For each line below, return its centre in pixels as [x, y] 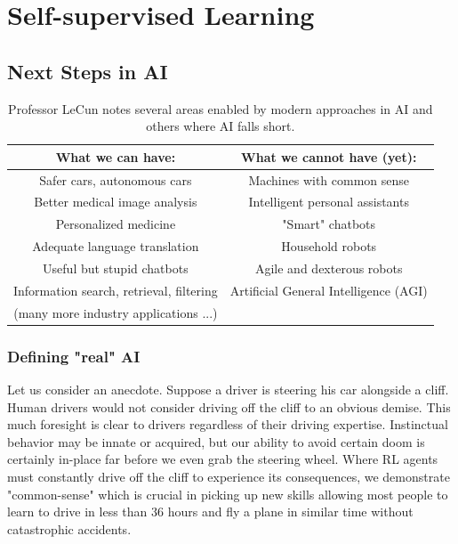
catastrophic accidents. [69, 528]
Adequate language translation [116, 246]
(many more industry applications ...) [116, 312]
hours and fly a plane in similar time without [290, 512]
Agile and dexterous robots [329, 268]
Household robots [329, 246]
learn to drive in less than [77, 512]
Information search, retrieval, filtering [116, 290]
